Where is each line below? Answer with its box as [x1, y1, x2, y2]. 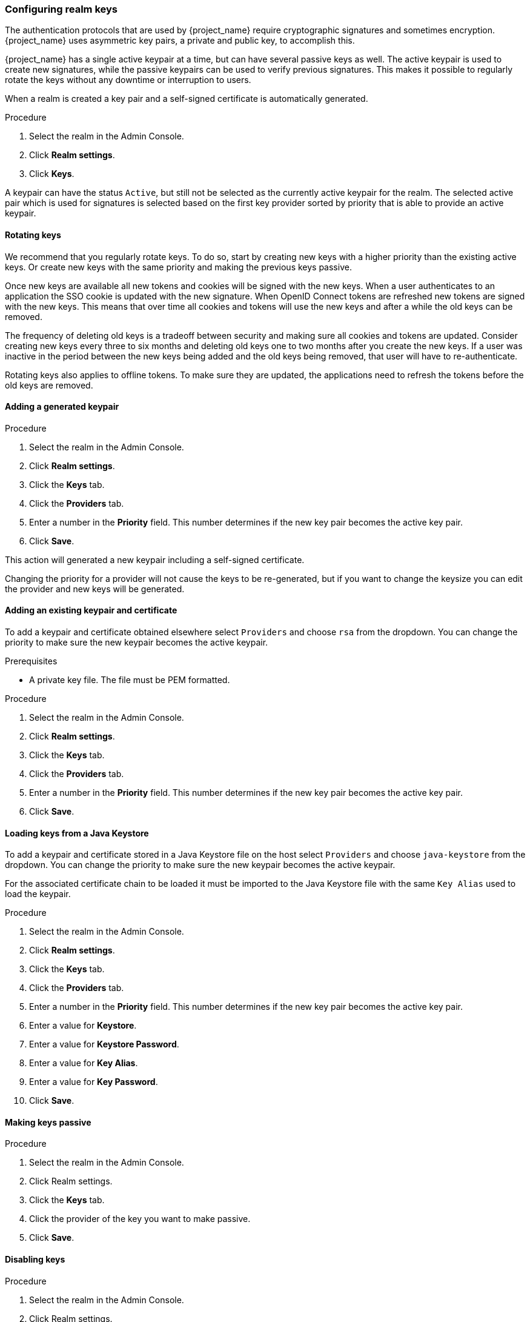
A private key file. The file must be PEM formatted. [29, 675, 230, 686]
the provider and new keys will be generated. [5, 583, 185, 594]
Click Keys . [29, 169, 75, 179]
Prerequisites [5, 656, 58, 667]
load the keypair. [5, 889, 71, 900]
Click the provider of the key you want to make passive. [29, 1214, 251, 1224]
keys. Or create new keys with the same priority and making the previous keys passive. [5, 261, 352, 272]
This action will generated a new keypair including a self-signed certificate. [5, 554, 305, 565]
